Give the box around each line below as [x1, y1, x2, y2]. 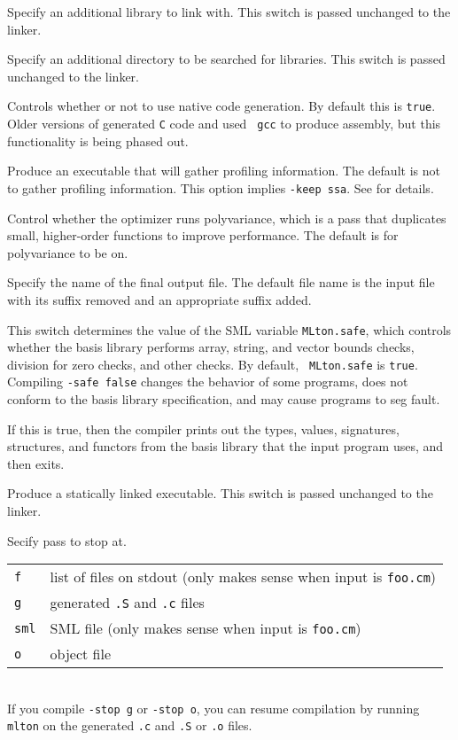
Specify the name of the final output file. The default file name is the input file [7, 273, 435, 292]
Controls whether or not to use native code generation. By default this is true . [7, 97, 436, 115]
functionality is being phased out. [7, 131, 189, 150]
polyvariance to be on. [7, 243, 128, 261]
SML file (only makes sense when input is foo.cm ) [50, 618, 361, 639]
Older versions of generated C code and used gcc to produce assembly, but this [7, 114, 441, 133]
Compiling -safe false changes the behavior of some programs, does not [7, 372, 408, 391]
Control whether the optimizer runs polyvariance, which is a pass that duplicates [7, 208, 446, 227]
